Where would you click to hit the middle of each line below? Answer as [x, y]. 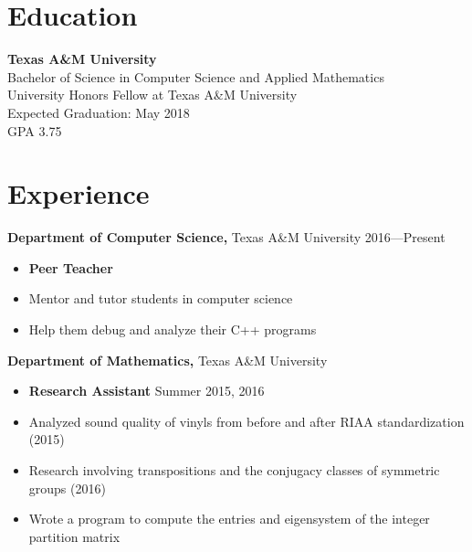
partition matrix [74, 536]
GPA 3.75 [35, 130]
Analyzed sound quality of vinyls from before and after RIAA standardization [246, 421]
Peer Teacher [71, 267]
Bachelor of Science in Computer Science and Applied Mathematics [196, 76]
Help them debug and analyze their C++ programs [173, 329]
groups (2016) [67, 488]
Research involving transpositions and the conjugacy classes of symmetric [234, 469]
